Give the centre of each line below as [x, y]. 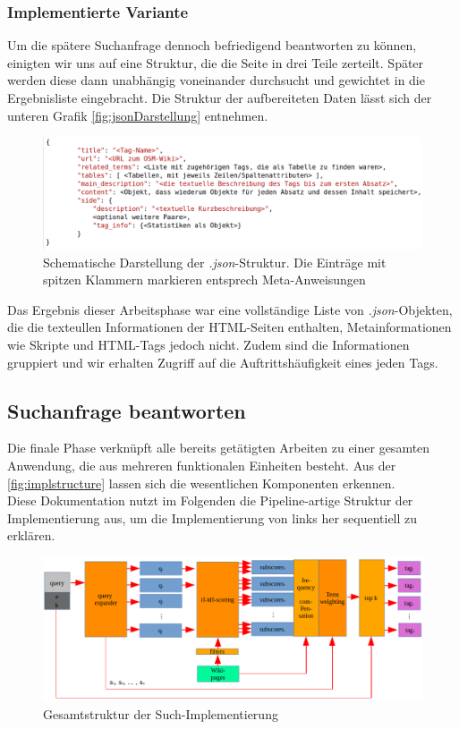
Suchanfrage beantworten [127, 410]
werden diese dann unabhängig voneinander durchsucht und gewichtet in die [216, 80]
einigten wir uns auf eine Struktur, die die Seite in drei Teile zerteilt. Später [216, 62]
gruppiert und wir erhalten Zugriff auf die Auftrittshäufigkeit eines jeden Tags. [223, 362]
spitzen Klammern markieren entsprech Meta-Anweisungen [204, 280]
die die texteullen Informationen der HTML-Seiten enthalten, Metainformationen [229, 327]
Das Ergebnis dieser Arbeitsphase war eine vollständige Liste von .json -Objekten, [230, 309]
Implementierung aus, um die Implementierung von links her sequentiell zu [212, 517]
